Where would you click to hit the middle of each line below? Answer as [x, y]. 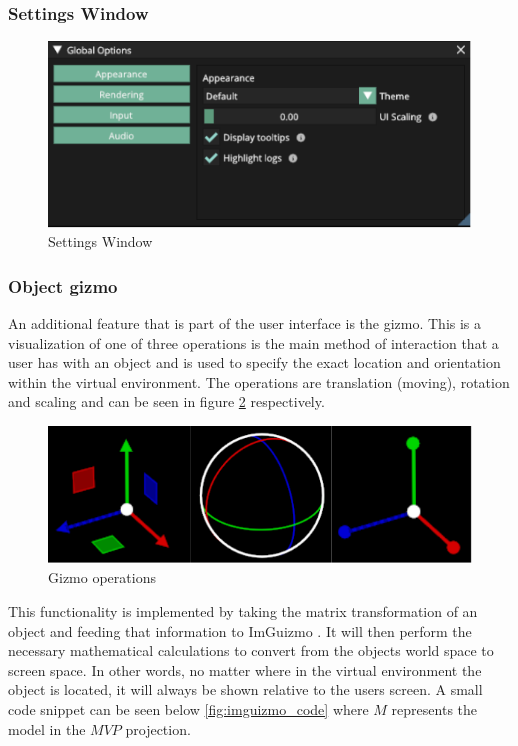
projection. [158, 728]
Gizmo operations [102, 577]
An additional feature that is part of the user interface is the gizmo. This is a [245, 323]
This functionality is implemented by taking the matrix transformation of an [243, 611]
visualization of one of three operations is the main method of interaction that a [253, 342]
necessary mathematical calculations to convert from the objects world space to [251, 650]
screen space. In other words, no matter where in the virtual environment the [245, 669]
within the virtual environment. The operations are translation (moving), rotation [259, 381]
